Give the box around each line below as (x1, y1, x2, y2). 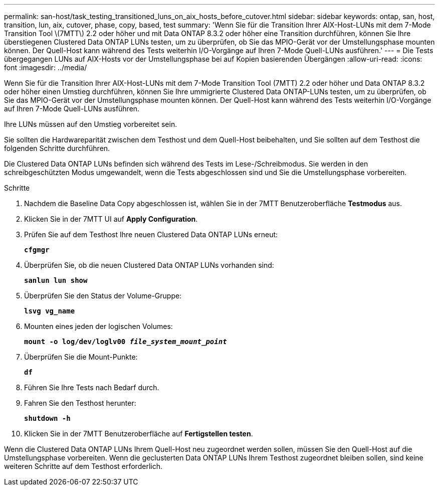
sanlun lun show (24, 276, 88, 284)
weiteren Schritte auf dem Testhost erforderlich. (4, 462, 162, 470)
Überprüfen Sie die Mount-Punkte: (24, 353, 138, 361)
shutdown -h (24, 414, 71, 422)
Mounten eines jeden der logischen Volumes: (24, 322, 173, 331)
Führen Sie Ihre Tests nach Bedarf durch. (24, 383, 159, 392)
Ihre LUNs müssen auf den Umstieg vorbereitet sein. (4, 120, 177, 128)
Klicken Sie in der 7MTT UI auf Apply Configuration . (24, 215, 198, 223)
